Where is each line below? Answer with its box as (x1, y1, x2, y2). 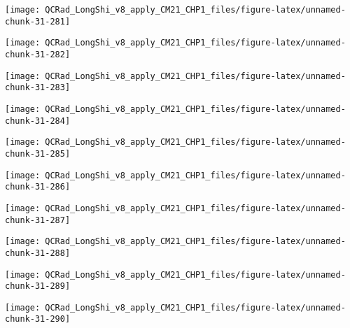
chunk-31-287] (5, 215, 71, 225)
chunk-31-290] (5, 314, 71, 325)
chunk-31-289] (5, 281, 71, 292)
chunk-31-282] (5, 49, 71, 59)
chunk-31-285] (5, 148, 71, 159)
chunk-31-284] (5, 115, 71, 126)
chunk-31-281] (5, 16, 71, 27)
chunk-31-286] (5, 182, 71, 192)
